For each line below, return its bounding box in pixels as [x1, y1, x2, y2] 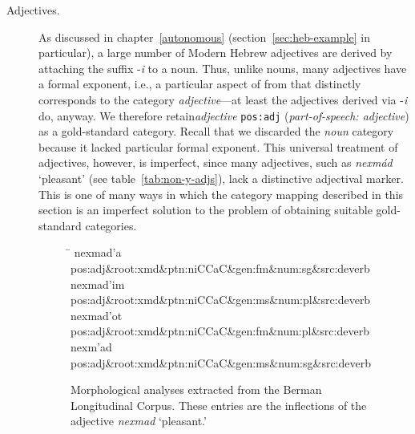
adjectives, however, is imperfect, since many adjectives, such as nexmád [38, 154, 393, 171]
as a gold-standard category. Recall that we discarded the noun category [38, 123, 394, 140]
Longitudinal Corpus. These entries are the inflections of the [71, 396, 367, 413]
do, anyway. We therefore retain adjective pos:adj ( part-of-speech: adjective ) [38, 107, 409, 124]
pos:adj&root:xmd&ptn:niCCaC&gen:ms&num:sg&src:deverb [71, 354, 371, 371]
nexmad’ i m [71, 275, 125, 292]
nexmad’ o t [71, 306, 123, 323]
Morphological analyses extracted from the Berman [71, 381, 322, 398]
